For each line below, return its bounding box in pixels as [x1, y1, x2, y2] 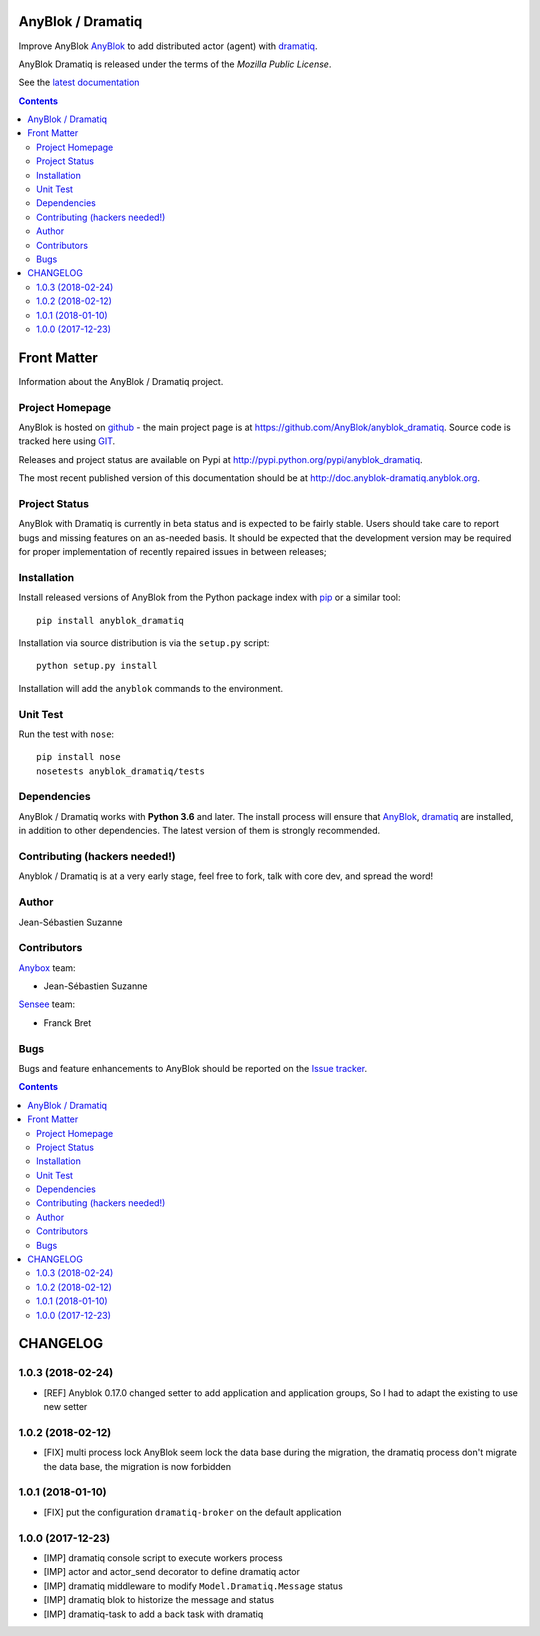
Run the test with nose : [18, 728, 115, 740]
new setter [43, 1401, 88, 1413]
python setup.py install [36, 660, 158, 672]
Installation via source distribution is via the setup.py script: [18, 637, 270, 649]
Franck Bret [43, 1016, 92, 1029]
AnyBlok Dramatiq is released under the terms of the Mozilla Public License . [18, 58, 332, 70]
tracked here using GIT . [18, 435, 116, 447]
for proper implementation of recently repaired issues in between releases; [18, 546, 327, 558]
